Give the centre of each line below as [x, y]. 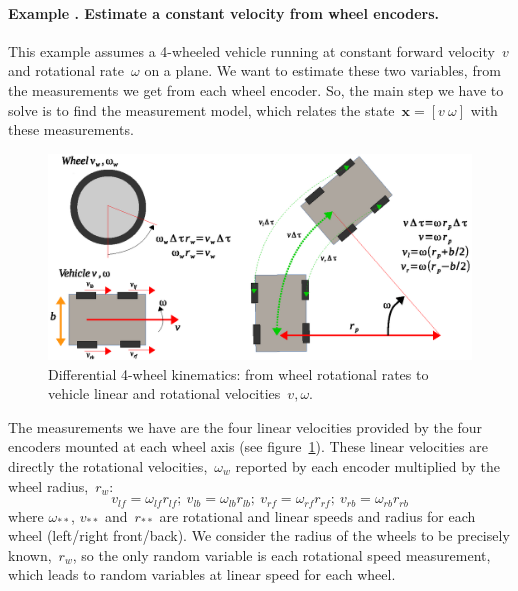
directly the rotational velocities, [108, 465]
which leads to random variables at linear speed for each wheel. [202, 574]
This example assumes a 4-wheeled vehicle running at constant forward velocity [251, 50]
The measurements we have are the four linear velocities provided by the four [245, 426]
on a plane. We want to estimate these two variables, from [322, 70]
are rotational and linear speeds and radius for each [317, 515]
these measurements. [71, 129]
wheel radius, [48, 485]
